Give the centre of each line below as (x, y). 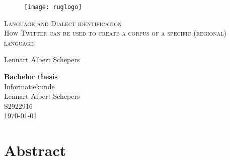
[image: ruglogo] (53, 7)
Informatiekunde (29, 86)
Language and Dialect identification (63, 23)
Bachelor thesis (31, 76)
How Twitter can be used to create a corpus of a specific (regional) (116, 33)
